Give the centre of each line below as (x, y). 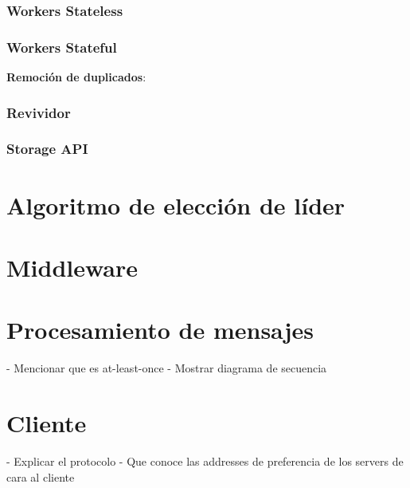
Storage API (47, 149)
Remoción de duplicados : (76, 77)
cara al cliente (41, 476)
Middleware (72, 267)
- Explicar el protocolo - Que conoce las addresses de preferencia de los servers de (205, 460)
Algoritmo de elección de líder (176, 205)
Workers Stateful (62, 47)
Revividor (39, 112)
